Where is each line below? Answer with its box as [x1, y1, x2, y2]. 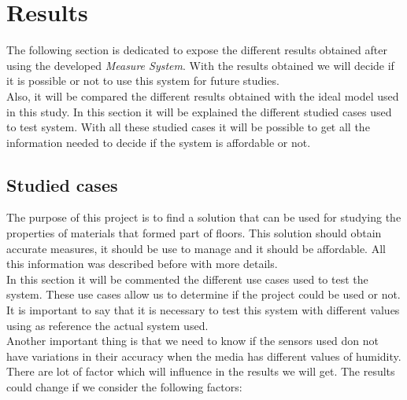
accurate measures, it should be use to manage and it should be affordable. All [6, 240, 386, 256]
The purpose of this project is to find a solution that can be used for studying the [6, 209, 401, 226]
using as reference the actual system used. [6, 317, 209, 333]
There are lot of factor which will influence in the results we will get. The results [6, 363, 395, 380]
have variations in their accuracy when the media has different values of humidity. [6, 347, 401, 364]
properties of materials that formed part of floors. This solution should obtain [6, 225, 382, 241]
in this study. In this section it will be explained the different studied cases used [6, 103, 392, 119]
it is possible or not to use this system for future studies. [6, 72, 279, 89]
